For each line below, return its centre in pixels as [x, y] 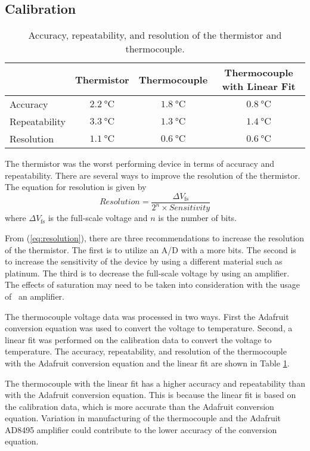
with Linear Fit [259, 86]
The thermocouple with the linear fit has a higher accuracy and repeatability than [155, 383]
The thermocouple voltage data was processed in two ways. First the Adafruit [147, 316]
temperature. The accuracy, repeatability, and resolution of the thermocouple [146, 351]
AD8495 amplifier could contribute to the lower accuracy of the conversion [141, 429]
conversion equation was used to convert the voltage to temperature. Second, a [149, 328]
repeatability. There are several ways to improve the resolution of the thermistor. [153, 175]
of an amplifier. [35, 296]
